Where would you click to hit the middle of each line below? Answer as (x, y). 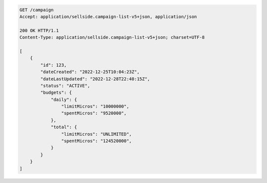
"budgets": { (56, 93)
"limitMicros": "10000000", (95, 107)
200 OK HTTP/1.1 (39, 30)
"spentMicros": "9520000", (94, 113)
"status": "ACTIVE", (65, 86)
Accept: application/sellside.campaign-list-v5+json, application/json (108, 17)
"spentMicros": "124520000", (96, 141)
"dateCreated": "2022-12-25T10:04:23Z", (90, 72)
